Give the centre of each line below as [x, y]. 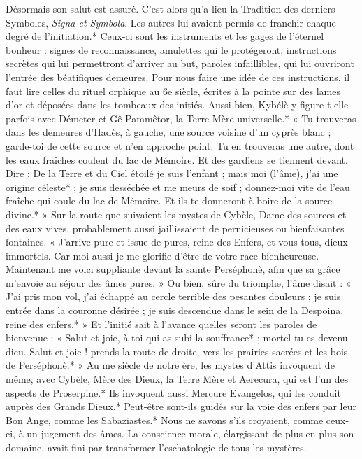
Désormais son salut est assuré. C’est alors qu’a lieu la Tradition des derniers [171, 8]
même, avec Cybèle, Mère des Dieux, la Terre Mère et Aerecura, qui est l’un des [177, 379]
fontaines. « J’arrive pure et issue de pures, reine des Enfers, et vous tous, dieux [177, 242]
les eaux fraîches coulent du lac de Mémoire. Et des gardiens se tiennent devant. [177, 159]
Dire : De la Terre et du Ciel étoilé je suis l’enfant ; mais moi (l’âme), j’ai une [172, 173]
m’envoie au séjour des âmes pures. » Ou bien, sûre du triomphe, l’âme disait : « [179, 282]
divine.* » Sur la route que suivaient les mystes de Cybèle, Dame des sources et [176, 214]
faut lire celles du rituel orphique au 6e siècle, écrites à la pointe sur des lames [173, 91]
